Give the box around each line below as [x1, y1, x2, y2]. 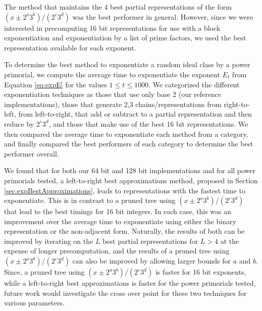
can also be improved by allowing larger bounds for [72, 255, 231, 266]
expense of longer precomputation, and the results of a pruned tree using [4, 245, 230, 256]
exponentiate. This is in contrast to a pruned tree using [4, 195, 176, 205]
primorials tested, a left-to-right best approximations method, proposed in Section [4, 175, 258, 185]
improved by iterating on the [4, 235, 93, 246]
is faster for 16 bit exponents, [155, 267, 246, 277]
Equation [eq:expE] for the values [4, 79, 107, 89]
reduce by [4, 118, 34, 129]
